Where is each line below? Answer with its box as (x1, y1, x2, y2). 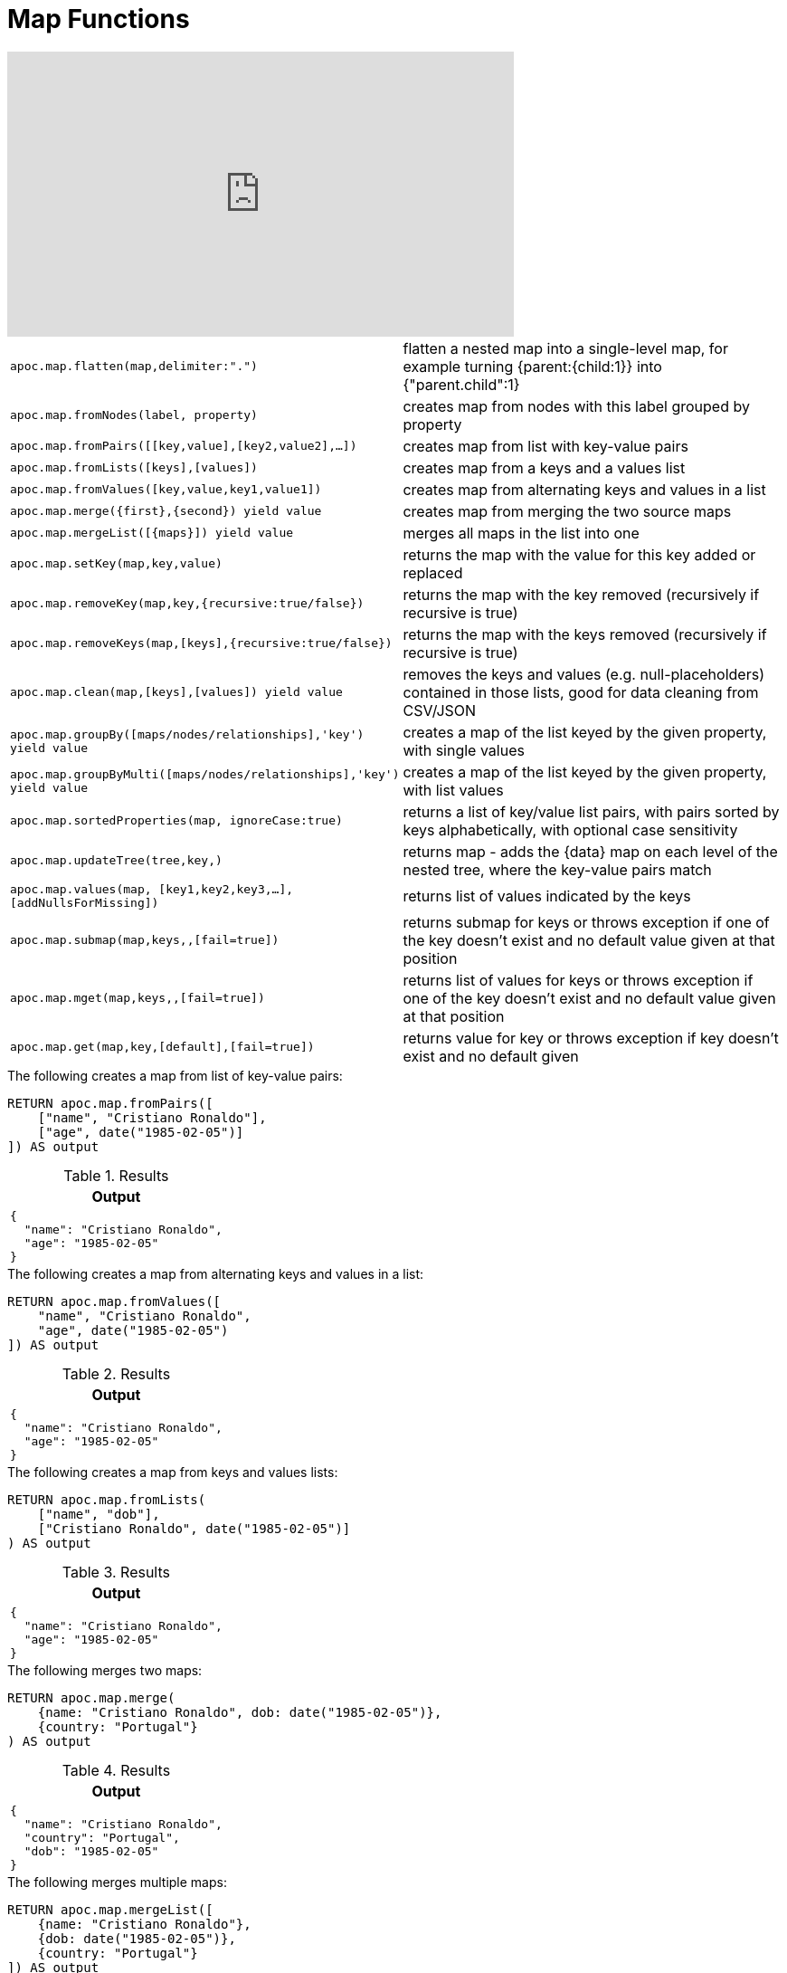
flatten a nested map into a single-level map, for (403, 338, 728, 357)
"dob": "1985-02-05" (24, 1844, 159, 1858)
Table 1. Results (63, 1166, 169, 1185)
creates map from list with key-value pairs (403, 436, 688, 455)
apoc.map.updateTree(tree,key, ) (10, 853, 223, 868)
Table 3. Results (62, 1562, 170, 1581)
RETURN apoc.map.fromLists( (7, 1492, 206, 1507)
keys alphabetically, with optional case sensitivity (403, 820, 738, 839)
